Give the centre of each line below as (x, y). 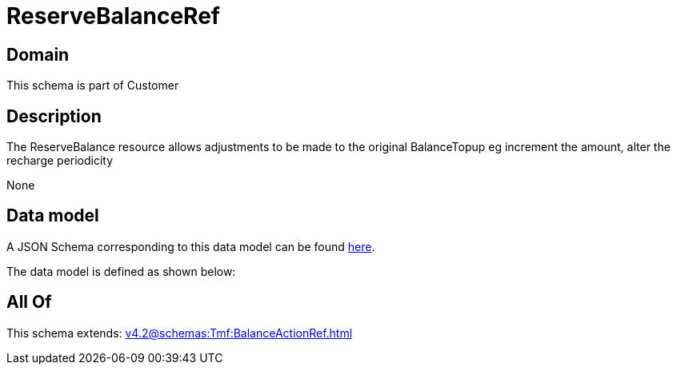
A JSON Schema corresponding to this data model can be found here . (191, 246)
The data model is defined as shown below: (121, 271)
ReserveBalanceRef (113, 16)
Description (54, 116)
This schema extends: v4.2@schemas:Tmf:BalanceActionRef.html (180, 333)
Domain (38, 54)
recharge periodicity (60, 161)
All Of (29, 302)
